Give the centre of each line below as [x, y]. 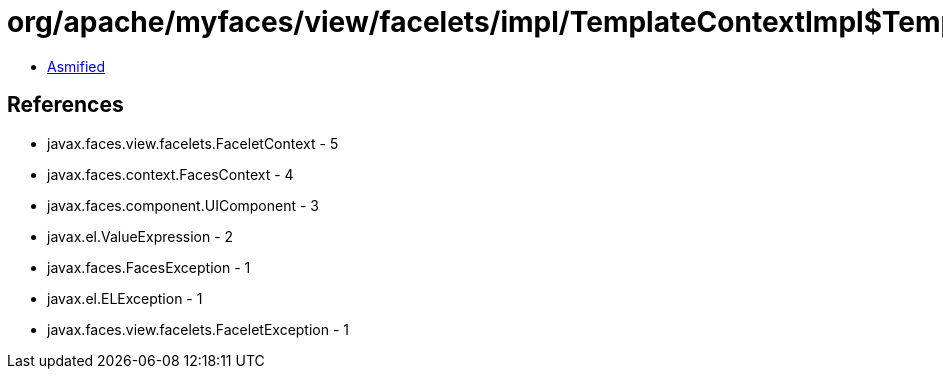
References [65, 105]
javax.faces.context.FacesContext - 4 [170, 174]
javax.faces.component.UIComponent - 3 [183, 205]
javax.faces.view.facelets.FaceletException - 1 [198, 329]
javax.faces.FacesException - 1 [149, 267]
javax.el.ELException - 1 [125, 298]
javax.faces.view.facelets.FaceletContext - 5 [193, 143]
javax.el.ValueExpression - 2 [140, 236]
